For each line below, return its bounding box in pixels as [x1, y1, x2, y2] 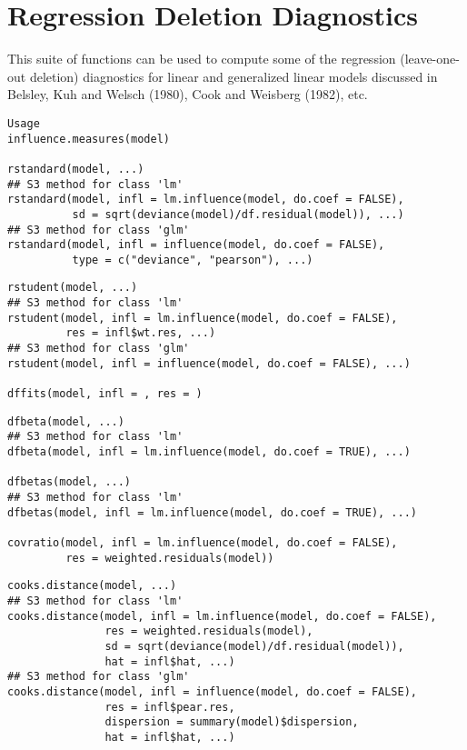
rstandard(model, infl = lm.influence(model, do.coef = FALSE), [7, 193, 404, 206]
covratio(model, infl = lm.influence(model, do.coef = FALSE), [7, 535, 398, 549]
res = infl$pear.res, [104, 700, 235, 714]
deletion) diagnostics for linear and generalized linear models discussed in [29, 66, 438, 85]
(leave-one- [400, 49, 460, 68]
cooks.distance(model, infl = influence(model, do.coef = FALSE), [7, 685, 418, 698]
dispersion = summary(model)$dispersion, [104, 715, 359, 729]
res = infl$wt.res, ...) [65, 326, 216, 340]
